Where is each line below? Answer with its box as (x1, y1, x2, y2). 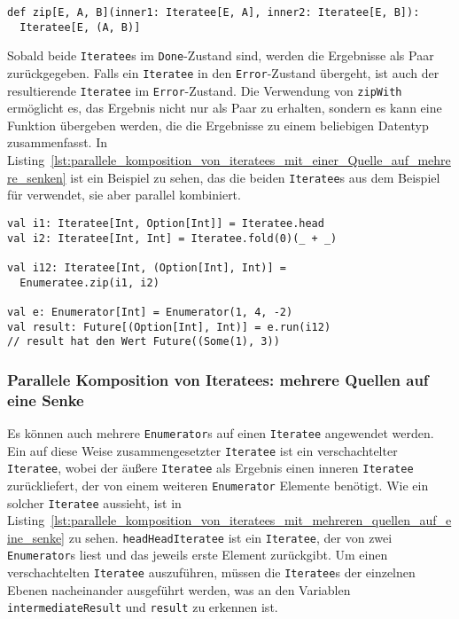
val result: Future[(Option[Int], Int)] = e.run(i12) (7, 320, 331, 333)
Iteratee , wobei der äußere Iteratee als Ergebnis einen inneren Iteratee (7, 458, 414, 477)
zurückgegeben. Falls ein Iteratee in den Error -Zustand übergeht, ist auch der (7, 63, 440, 82)
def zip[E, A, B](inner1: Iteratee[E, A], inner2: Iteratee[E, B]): (7, 6, 420, 19)
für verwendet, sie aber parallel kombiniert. (7, 185, 241, 204)
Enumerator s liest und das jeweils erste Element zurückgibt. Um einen (7, 545, 388, 564)
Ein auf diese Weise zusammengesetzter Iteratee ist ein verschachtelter (7, 441, 398, 459)
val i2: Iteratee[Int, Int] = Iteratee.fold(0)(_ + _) (7, 231, 338, 245)
